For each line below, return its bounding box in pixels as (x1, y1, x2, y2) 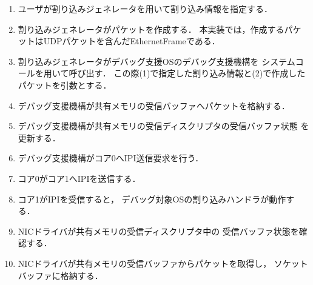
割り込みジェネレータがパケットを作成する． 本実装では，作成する (18, 22, 284, 35)
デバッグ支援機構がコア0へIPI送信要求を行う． (18, 152, 204, 164)
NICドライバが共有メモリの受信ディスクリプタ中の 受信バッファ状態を (18, 224, 299, 237)
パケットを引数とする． (18, 78, 112, 91)
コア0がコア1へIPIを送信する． (18, 172, 141, 184)
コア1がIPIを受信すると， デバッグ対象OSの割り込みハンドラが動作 (18, 192, 286, 205)
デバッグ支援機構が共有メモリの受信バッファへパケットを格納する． (18, 99, 290, 112)
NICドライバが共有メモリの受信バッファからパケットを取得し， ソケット (18, 256, 308, 269)
